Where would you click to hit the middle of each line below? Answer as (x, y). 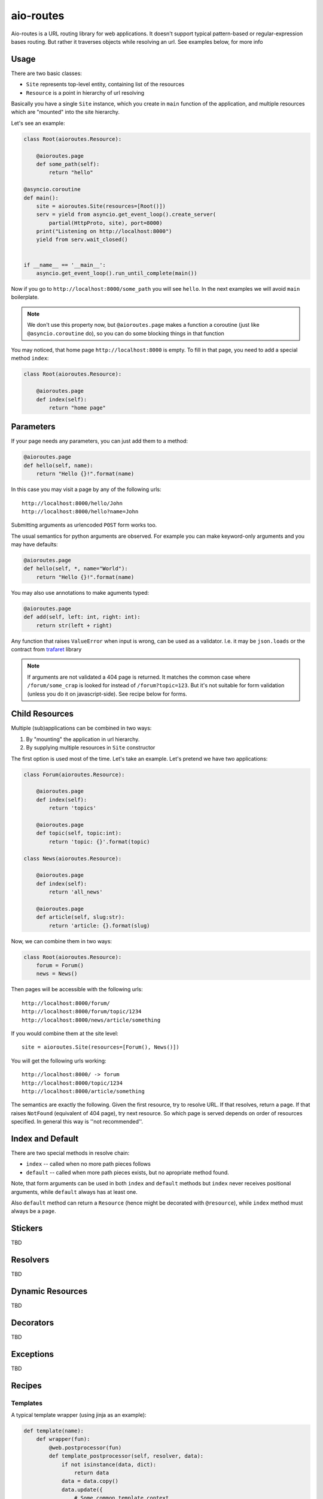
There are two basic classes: (46, 73)
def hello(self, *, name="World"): (76, 569)
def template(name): (54, 1431)
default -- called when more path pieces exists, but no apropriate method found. (128, 1172)
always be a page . (33, 1211)
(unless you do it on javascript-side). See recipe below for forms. (107, 694)
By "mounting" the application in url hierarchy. (83, 739)
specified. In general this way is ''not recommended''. (77, 1122)
